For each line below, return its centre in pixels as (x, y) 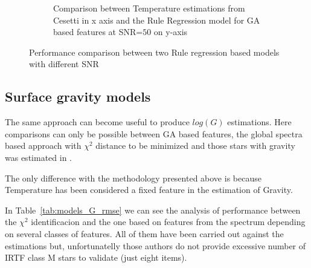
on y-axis (171, 32)
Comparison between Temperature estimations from (149, 8)
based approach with (43, 145)
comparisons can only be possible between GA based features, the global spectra (154, 133)
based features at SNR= (98, 32)
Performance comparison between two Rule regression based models (154, 52)
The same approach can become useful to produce (97, 122)
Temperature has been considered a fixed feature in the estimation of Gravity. (149, 190)
